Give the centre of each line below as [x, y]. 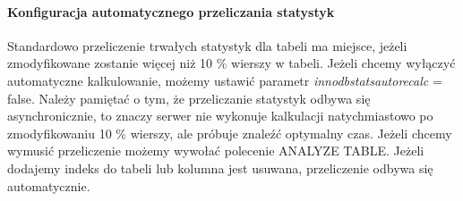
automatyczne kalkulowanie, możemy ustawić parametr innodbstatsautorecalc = [225, 80]
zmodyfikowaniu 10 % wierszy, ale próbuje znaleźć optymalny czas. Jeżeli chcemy [230, 133]
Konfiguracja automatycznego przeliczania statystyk [171, 11]
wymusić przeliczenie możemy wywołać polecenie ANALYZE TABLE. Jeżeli [216, 151]
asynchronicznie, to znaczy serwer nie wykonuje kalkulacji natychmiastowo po [220, 116]
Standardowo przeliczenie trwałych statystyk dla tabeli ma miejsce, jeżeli [207, 45]
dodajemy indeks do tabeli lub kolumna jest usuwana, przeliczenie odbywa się [220, 167]
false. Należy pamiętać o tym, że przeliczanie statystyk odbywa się [189, 98]
